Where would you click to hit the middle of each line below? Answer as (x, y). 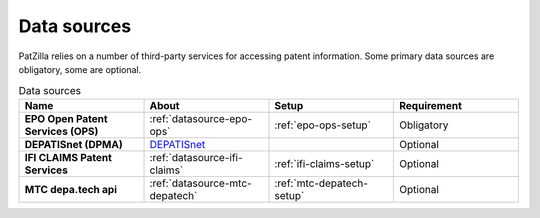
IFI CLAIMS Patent (68, 157)
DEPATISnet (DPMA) (74, 144)
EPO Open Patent (66, 118)
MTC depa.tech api (71, 189)
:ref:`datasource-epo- (201, 118)
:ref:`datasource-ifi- (196, 157)
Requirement (430, 105)
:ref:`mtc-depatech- (321, 183)
